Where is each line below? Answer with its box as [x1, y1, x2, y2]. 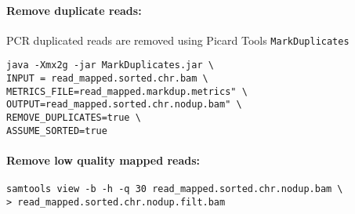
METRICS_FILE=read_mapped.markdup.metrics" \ [6, 85, 248, 97]
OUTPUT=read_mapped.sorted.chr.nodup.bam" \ [6, 99, 242, 111]
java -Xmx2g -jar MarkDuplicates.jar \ [6, 60, 214, 71]
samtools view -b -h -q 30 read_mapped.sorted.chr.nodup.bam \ [6, 183, 343, 195]
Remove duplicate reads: [6, 2, 142, 18]
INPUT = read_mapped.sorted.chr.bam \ [6, 73, 208, 85]
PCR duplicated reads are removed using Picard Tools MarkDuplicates [6, 31, 350, 48]
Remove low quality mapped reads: [6, 151, 201, 168]
